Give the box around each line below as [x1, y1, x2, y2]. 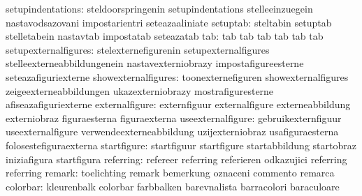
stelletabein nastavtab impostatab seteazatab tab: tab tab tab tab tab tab [6, 29, 324, 43]
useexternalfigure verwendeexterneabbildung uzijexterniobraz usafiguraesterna [6, 124, 339, 139]
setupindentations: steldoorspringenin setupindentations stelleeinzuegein [6, 1, 313, 15]
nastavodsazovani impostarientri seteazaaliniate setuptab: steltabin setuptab [6, 15, 332, 29]
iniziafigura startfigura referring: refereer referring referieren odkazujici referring [6, 151, 347, 166]
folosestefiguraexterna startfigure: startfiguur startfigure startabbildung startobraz [6, 137, 356, 152]
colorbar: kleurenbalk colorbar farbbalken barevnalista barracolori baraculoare [6, 179, 340, 193]
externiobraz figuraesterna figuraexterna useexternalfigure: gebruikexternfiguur [6, 110, 342, 125]
